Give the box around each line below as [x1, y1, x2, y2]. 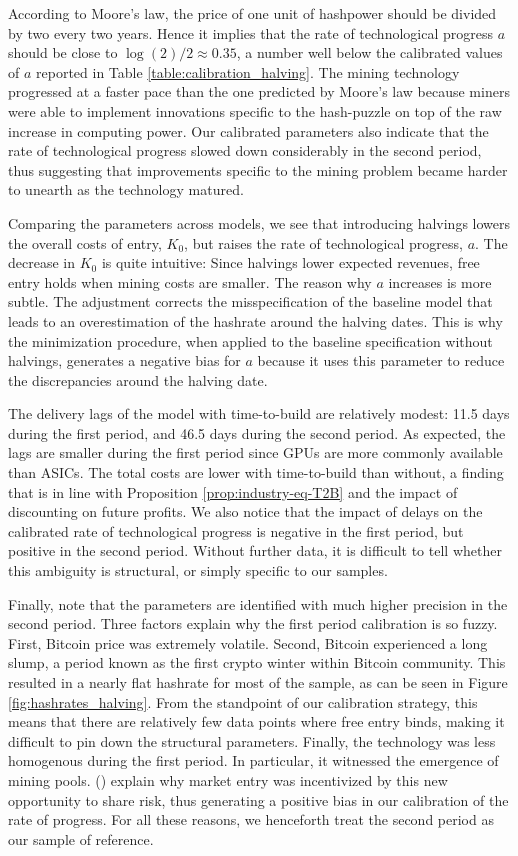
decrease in [8, 252, 75, 273]
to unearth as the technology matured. [8, 179, 244, 200]
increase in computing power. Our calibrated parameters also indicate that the [8, 120, 489, 141]
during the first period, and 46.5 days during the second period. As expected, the [8, 422, 506, 443]
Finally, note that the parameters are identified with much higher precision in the [8, 593, 508, 614]
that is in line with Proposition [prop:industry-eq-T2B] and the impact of [8, 481, 458, 502]
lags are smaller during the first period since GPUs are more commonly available [8, 442, 503, 463]
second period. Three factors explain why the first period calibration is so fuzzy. [8, 613, 498, 634]
